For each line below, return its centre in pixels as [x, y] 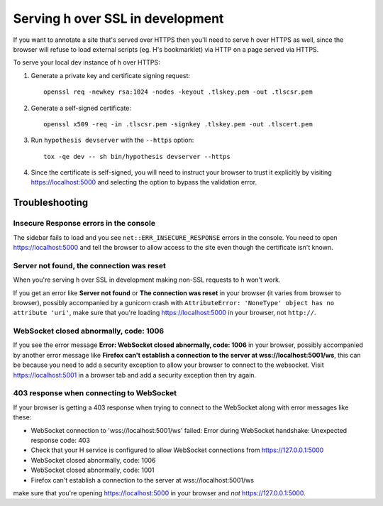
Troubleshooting [51, 203]
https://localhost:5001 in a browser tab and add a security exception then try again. [135, 375]
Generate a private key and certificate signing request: [111, 75]
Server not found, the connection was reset [90, 265]
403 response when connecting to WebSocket [95, 393]
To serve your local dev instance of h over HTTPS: [87, 62]
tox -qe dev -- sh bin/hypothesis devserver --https [137, 156]
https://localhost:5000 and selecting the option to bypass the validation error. [144, 182]
